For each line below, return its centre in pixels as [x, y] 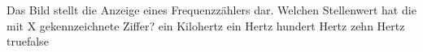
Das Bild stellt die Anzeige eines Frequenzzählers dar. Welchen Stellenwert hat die [211, 10]
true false [28, 41]
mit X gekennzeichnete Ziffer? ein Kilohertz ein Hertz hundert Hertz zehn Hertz [206, 25]
